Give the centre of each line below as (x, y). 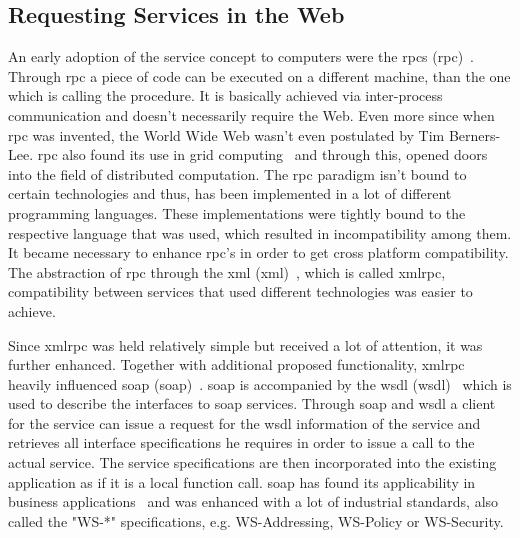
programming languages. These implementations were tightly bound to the (237, 212)
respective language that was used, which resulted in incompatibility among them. (260, 232)
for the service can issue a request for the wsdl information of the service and (244, 422)
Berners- (474, 134)
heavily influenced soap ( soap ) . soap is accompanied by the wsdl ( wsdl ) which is (260, 383)
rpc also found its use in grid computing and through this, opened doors (262, 154)
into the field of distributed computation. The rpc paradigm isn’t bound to (237, 173)
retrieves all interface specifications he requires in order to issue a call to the (241, 442)
